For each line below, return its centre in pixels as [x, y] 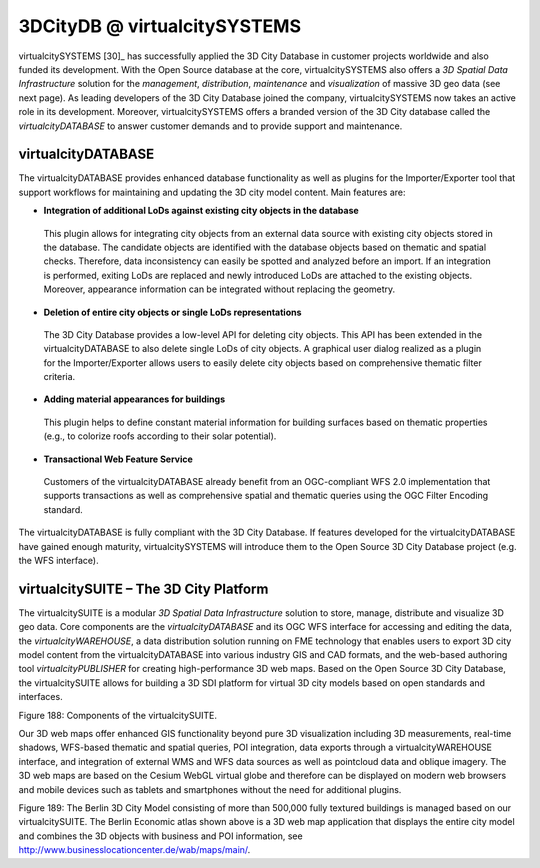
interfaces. [41, 697]
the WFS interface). [58, 560]
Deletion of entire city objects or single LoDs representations [172, 312]
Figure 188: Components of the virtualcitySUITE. [118, 715]
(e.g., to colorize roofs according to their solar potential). [160, 436]
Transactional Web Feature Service [118, 459]
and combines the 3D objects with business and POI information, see [161, 836]
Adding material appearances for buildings [134, 399]
